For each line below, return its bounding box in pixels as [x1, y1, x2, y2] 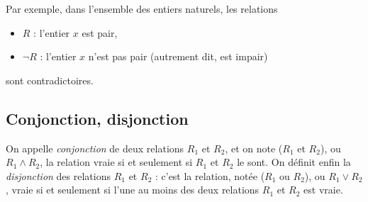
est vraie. [303, 182, 343, 197]
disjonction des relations [6, 168, 111, 183]
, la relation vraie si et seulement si [40, 155, 193, 169]
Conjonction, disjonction [6, 107, 189, 129]
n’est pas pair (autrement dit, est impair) [88, 49, 268, 64]
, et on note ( [225, 140, 283, 155]
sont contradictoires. [6, 72, 94, 87]
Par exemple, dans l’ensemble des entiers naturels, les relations [6, 1, 278, 16]
